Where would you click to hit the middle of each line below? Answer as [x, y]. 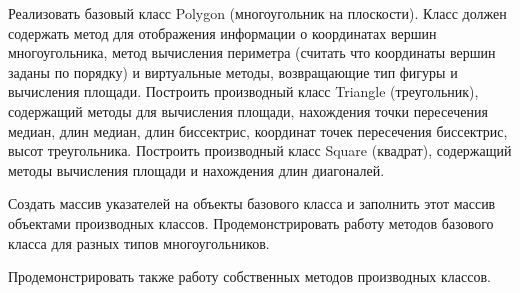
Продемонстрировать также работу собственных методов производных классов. [249, 276]
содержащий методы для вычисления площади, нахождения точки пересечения [248, 110]
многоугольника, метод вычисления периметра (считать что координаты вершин [252, 52]
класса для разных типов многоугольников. [139, 242]
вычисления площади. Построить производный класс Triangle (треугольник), [243, 91]
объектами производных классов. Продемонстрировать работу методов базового [251, 222]
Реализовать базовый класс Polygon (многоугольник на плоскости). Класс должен [257, 13]
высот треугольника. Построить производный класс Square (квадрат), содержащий [260, 150]
